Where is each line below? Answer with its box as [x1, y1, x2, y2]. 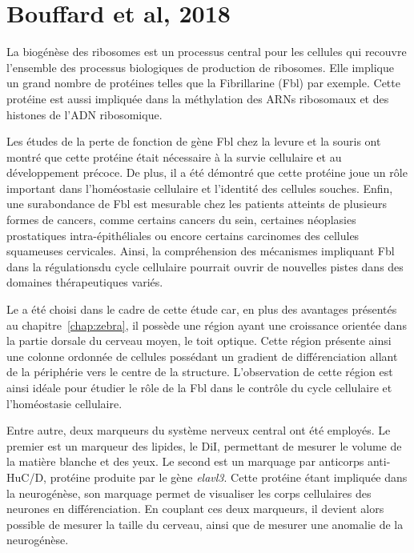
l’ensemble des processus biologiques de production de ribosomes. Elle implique [6, 58, 394, 75]
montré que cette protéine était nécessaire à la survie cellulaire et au [6, 148, 342, 165]
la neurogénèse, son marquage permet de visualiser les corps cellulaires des [6, 484, 372, 501]
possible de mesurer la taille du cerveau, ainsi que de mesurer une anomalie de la [6, 515, 404, 532]
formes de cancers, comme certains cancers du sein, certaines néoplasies [6, 211, 356, 228]
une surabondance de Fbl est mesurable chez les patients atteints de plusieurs [6, 195, 387, 212]
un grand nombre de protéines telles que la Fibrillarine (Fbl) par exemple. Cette [6, 74, 400, 91]
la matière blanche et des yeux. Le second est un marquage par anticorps [6, 453, 364, 470]
